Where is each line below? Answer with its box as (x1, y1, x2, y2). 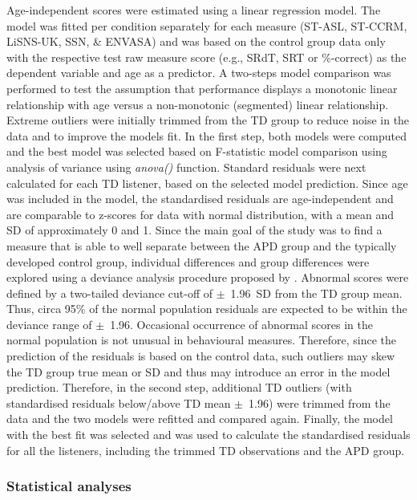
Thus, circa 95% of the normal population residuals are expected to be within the (6, 300, 407, 317)
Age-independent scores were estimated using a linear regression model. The (6, 2, 381, 18)
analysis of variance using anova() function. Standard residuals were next (6, 158, 366, 175)
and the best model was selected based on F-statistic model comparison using (6, 143, 387, 160)
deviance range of (6, 315, 92, 332)
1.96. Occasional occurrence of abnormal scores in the (110, 315, 373, 332)
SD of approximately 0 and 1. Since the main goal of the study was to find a (6, 222, 383, 238)
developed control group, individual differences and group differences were (6, 253, 370, 270)
